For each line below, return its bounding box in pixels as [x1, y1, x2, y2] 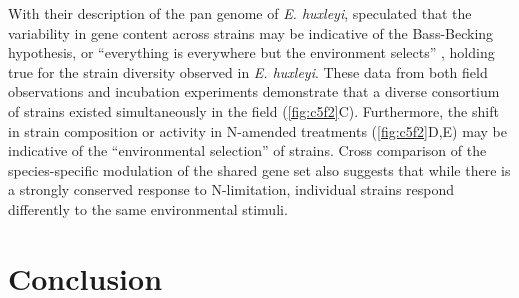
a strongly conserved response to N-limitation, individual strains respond [8, 179, 455, 200]
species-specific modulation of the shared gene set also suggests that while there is [8, 159, 511, 180]
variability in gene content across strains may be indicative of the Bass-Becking [8, 22, 494, 43]
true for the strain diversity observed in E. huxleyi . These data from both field [8, 61, 488, 82]
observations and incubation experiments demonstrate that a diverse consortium [8, 81, 500, 102]
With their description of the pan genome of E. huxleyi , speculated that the [8, 3, 472, 23]
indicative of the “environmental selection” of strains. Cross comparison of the [8, 140, 487, 161]
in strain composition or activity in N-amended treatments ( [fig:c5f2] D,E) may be [8, 120, 507, 141]
